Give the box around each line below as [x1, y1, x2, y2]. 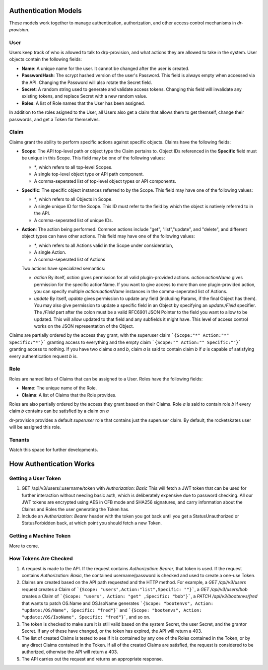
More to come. [9, 543, 39, 549]
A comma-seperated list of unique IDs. [34, 217, 113, 223]
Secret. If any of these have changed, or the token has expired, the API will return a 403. [21, 628, 202, 634]
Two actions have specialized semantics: [21, 265, 105, 271]
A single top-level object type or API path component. [34, 171, 144, 177]
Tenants [9, 436, 30, 443]
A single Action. [34, 249, 67, 255]
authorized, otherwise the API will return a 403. [21, 649, 119, 655]
